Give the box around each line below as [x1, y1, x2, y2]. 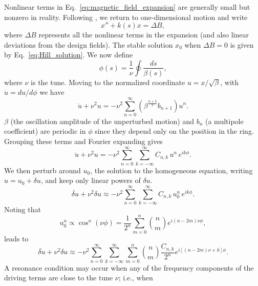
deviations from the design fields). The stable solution [4, 39, 173, 50]
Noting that [4, 204, 41, 215]
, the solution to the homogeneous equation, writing [90, 165, 253, 175]
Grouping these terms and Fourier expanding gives [4, 136, 163, 147]
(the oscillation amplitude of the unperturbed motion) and [10, 115, 194, 126]
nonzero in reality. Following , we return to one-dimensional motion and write [4, 11, 248, 22]
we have [39, 87, 64, 97]
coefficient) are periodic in [4, 126, 86, 136]
